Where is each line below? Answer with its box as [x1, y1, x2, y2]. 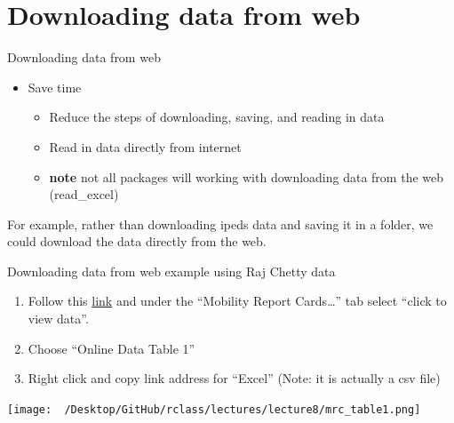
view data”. [28, 309, 89, 328]
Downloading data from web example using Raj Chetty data [7, 261, 336, 280]
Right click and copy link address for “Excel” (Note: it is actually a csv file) [28, 369, 441, 387]
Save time [28, 77, 82, 96]
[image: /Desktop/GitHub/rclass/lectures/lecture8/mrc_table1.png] [7, 403, 421, 416]
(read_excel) [49, 185, 119, 204]
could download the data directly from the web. [7, 232, 267, 251]
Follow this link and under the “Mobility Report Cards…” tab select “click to [28, 291, 447, 310]
